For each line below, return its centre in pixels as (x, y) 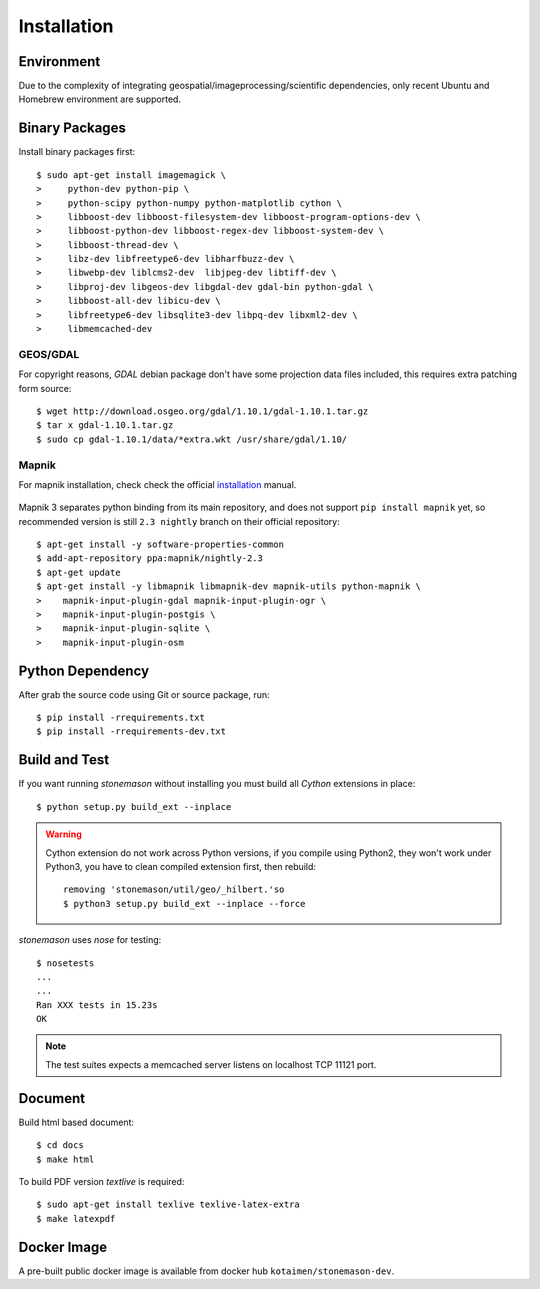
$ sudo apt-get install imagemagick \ (131, 174)
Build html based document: (76, 1122)
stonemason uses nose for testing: (90, 940)
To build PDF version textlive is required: (101, 1181)
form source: (45, 388)
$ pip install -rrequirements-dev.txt (131, 731)
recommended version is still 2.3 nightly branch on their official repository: (179, 521)
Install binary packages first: (77, 152)
